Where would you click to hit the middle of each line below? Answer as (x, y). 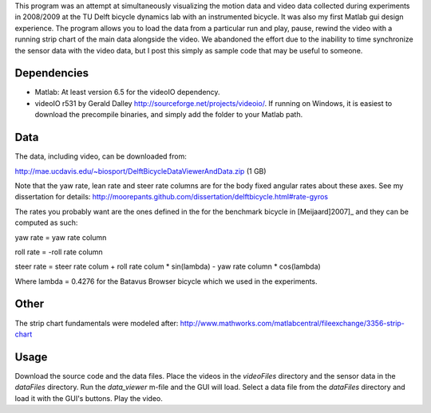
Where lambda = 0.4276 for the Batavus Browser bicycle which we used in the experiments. (166, 281)
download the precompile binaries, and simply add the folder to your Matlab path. (169, 115)
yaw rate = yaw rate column (61, 237)
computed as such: (46, 222)
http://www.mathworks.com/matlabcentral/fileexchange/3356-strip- (292, 323)
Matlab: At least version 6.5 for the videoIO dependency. (127, 92)
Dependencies (52, 73)
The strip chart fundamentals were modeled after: (97, 323)
